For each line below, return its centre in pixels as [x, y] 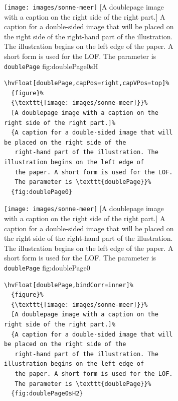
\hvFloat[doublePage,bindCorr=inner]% [69, 285]
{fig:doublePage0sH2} [47, 394]
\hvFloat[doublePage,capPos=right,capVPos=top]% [87, 83]
